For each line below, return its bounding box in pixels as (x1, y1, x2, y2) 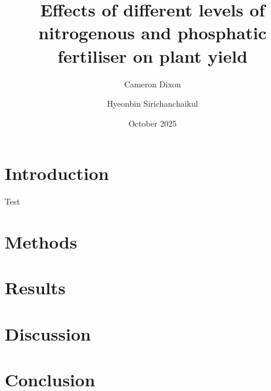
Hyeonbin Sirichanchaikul (107, 97, 198, 110)
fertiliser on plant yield (57, 43, 248, 67)
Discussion (5, 321, 91, 345)
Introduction (5, 161, 109, 185)
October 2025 (128, 117, 177, 129)
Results (5, 276, 66, 300)
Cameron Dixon (124, 77, 181, 90)
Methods (5, 230, 77, 253)
